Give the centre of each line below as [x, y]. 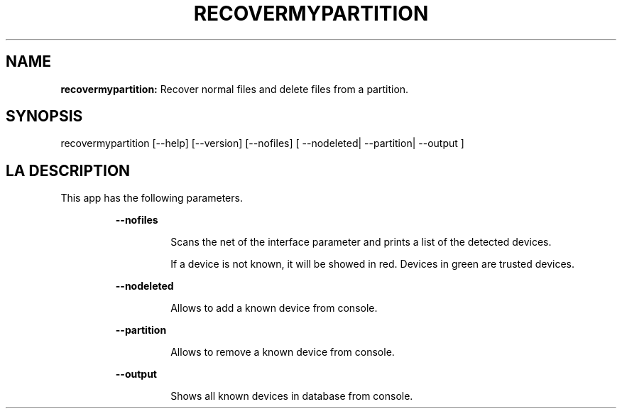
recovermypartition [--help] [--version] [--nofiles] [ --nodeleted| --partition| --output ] [262, 143]
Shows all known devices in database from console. [292, 396]
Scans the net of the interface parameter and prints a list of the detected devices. [361, 242]
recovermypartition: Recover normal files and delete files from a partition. [235, 89]
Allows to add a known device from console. [274, 308]
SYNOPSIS [44, 116]
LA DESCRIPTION [68, 170]
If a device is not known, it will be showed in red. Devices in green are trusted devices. [372, 264]
